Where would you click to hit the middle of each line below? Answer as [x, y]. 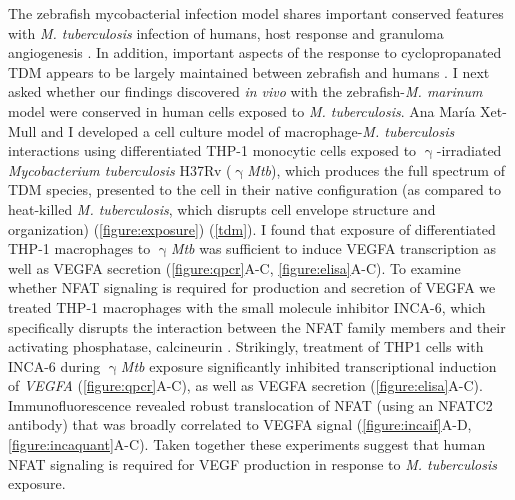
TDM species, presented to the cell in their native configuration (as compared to [254, 189]
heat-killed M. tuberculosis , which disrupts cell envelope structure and [222, 208]
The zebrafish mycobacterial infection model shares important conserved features [256, 13]
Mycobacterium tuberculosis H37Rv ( [120, 169]
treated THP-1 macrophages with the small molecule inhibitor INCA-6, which [247, 306]
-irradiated [469, 150]
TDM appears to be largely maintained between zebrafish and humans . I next [249, 71]
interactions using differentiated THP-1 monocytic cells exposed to [212, 150]
